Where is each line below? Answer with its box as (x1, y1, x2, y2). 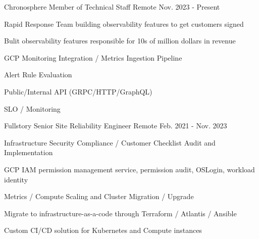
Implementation (4, 147, 53, 158)
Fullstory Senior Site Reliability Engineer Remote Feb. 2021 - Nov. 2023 (4, 120, 227, 131)
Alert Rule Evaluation (4, 69, 72, 80)
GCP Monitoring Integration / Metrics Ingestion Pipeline (4, 52, 182, 63)
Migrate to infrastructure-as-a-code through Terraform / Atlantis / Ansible (4, 208, 237, 218)
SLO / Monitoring (4, 103, 61, 114)
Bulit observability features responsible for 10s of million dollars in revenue (4, 35, 236, 46)
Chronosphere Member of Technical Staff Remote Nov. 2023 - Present (4, 2, 220, 12)
